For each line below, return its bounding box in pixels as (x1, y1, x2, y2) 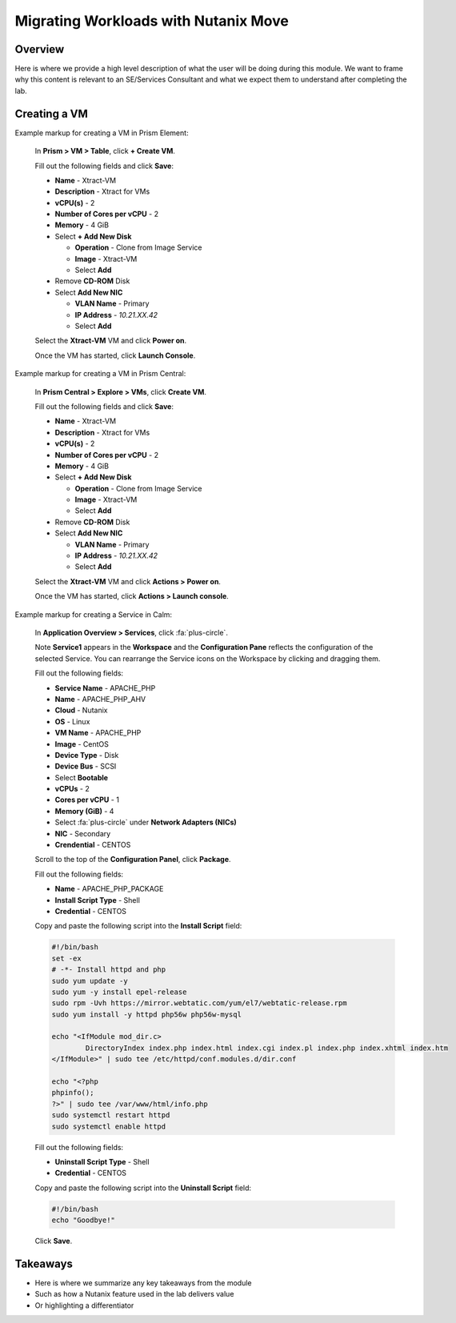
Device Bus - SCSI (54, 761, 117, 772)
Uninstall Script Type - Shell (54, 1157, 150, 1166)
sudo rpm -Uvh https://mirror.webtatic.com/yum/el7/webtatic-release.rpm (51, 999, 347, 1008)
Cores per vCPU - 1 (54, 795, 120, 804)
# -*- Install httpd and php (51, 965, 166, 974)
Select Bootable (54, 772, 108, 782)
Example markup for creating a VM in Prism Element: (14, 128, 189, 138)
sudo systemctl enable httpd (51, 1121, 166, 1131)
